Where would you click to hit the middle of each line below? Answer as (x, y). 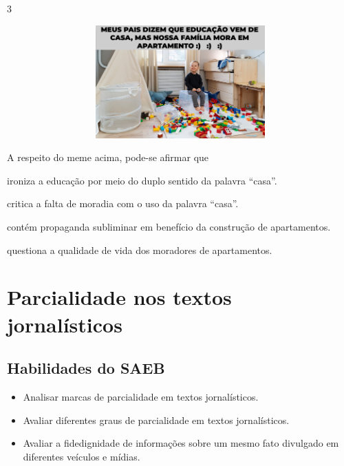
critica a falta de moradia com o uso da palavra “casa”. (123, 203)
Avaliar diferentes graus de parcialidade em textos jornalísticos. (156, 420)
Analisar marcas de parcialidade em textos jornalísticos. (141, 396)
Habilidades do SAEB (86, 368)
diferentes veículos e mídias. (82, 456)
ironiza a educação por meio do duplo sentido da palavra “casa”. (142, 180)
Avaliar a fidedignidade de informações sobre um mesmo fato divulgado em (181, 443)
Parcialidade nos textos (119, 297)
